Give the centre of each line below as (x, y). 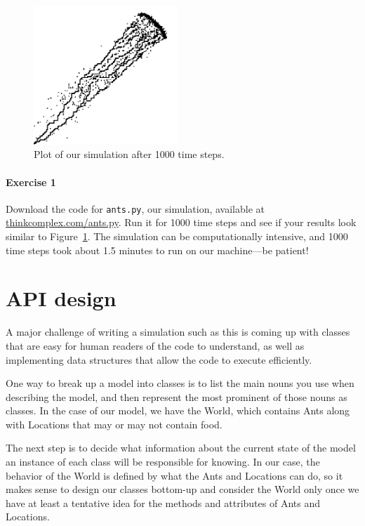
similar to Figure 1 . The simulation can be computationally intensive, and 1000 (177, 236)
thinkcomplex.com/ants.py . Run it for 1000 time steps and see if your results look (181, 222)
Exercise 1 (31, 182)
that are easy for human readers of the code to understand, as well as (155, 345)
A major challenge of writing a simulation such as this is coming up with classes (178, 332)
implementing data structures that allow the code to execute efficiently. (159, 359)
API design (61, 298)
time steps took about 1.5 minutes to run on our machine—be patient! (157, 250)
